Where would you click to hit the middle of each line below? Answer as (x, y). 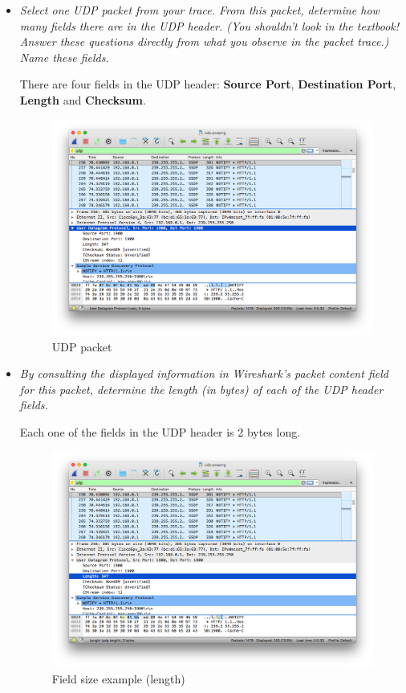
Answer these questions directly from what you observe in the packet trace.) (204, 41)
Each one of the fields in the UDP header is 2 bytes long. (160, 432)
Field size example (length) (118, 678)
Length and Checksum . (83, 99)
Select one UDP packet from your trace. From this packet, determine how (199, 10)
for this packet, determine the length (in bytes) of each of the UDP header (201, 389)
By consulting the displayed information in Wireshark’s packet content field (204, 373)
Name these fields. (64, 57)
